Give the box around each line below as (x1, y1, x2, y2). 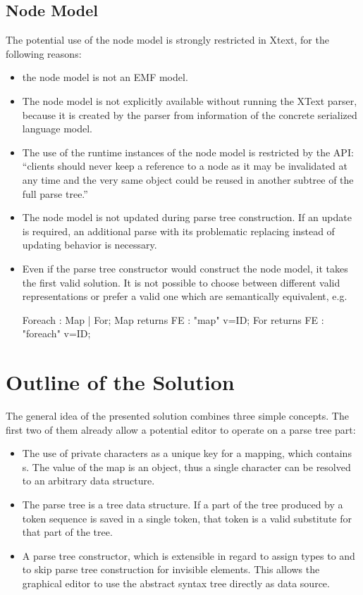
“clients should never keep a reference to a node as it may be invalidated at (22, 158, 347, 173)
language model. (22, 121, 92, 136)
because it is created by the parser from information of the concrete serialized (22, 107, 357, 122)
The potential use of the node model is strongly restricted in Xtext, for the (6, 32, 329, 47)
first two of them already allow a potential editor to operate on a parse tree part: (6, 422, 356, 437)
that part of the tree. (22, 525, 113, 539)
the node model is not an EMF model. (22, 70, 188, 84)
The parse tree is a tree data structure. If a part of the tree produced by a (22, 496, 343, 511)
